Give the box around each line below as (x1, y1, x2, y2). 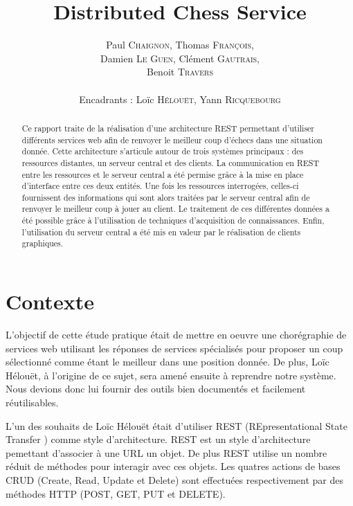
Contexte (6, 287, 94, 316)
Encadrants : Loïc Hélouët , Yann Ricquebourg (79, 91, 281, 106)
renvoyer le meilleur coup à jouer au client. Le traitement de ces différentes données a (21, 203, 329, 215)
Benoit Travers (146, 64, 213, 79)
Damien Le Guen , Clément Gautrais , (100, 51, 260, 65)
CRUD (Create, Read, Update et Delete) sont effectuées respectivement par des (6, 472, 343, 487)
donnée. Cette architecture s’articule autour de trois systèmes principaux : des (21, 145, 304, 157)
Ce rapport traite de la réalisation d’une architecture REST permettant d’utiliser (21, 122, 315, 134)
